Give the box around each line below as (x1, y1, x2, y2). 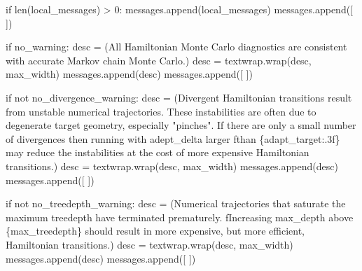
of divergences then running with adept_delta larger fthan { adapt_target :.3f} (6, 131, 340, 146)
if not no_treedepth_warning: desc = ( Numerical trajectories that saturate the (6, 196, 346, 211)
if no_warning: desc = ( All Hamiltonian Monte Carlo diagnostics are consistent (6, 39, 347, 54)
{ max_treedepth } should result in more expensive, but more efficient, (6, 223, 305, 238)
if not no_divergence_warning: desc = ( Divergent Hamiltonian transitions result (6, 90, 352, 104)
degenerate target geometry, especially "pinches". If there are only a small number (6, 118, 356, 132)
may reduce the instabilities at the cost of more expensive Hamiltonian (6, 145, 309, 160)
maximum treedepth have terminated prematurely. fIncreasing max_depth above (6, 209, 354, 224)
